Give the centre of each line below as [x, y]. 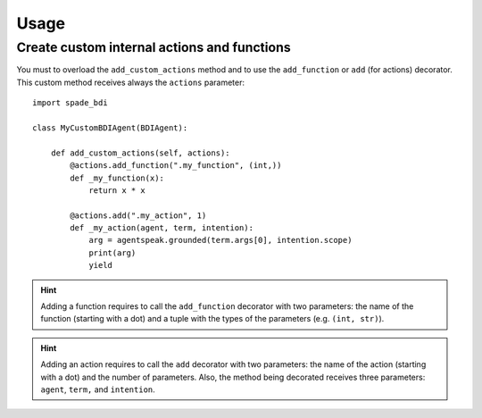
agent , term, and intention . [98, 389]
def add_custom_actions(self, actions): [141, 153]
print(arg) [112, 253]
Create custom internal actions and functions [154, 47]
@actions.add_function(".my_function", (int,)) [176, 166]
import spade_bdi [70, 103]
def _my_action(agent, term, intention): [162, 228]
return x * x [117, 190]
